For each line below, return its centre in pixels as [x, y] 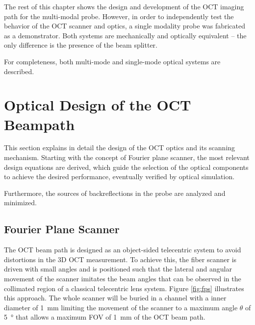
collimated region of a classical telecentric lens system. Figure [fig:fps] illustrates [124, 288]
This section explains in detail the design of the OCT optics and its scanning [120, 148]
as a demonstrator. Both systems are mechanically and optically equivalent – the [125, 35]
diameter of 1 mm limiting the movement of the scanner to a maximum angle [121, 307]
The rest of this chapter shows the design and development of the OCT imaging [124, 6]
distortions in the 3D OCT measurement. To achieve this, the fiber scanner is [120, 259]
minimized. [20, 203]
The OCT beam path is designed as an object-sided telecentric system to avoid [123, 250]
